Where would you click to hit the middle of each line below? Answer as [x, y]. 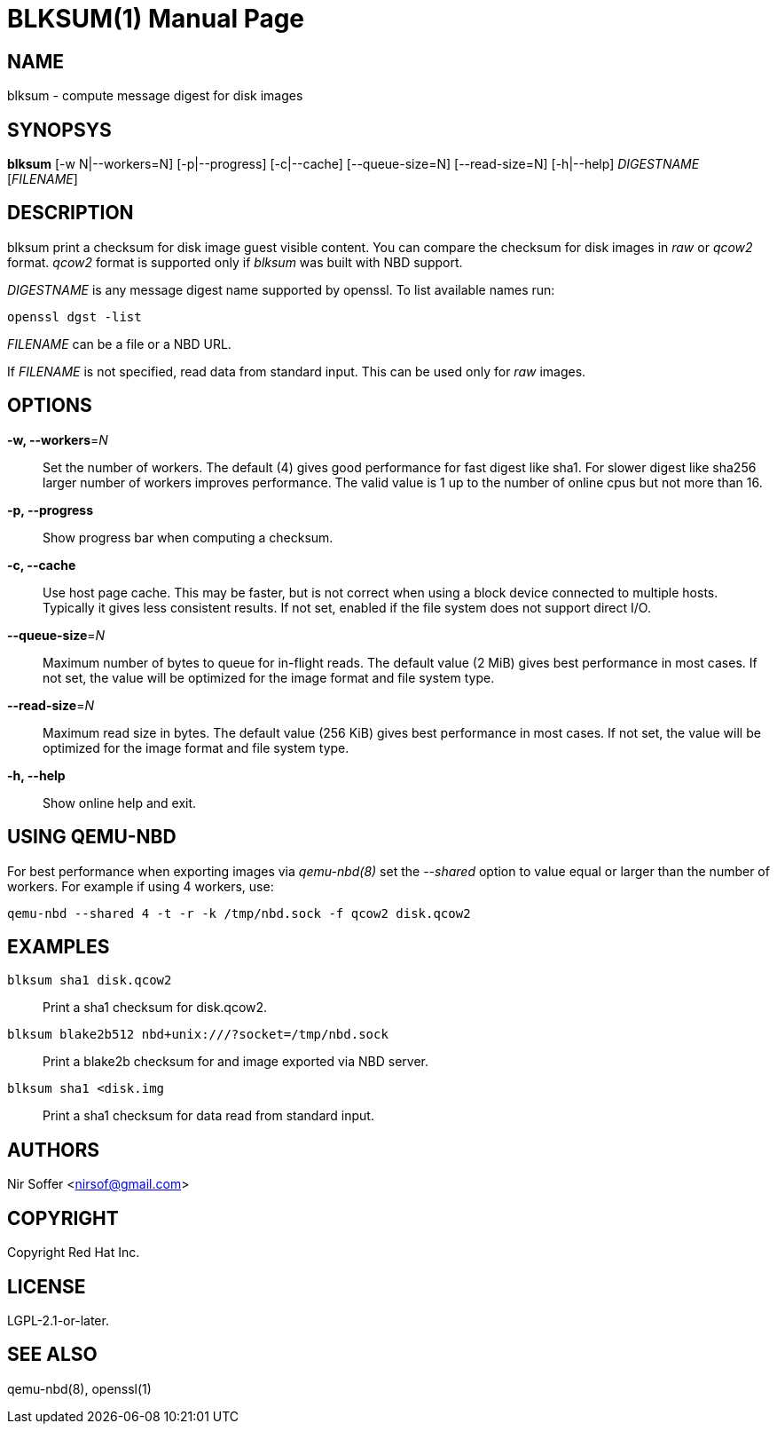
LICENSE [47, 1286]
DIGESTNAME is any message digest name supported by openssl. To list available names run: [281, 289]
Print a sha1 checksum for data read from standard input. [208, 1116]
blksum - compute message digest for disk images [155, 96]
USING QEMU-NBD [92, 837]
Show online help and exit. [120, 802]
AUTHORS [54, 1150]
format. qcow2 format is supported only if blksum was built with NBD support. [235, 262]
